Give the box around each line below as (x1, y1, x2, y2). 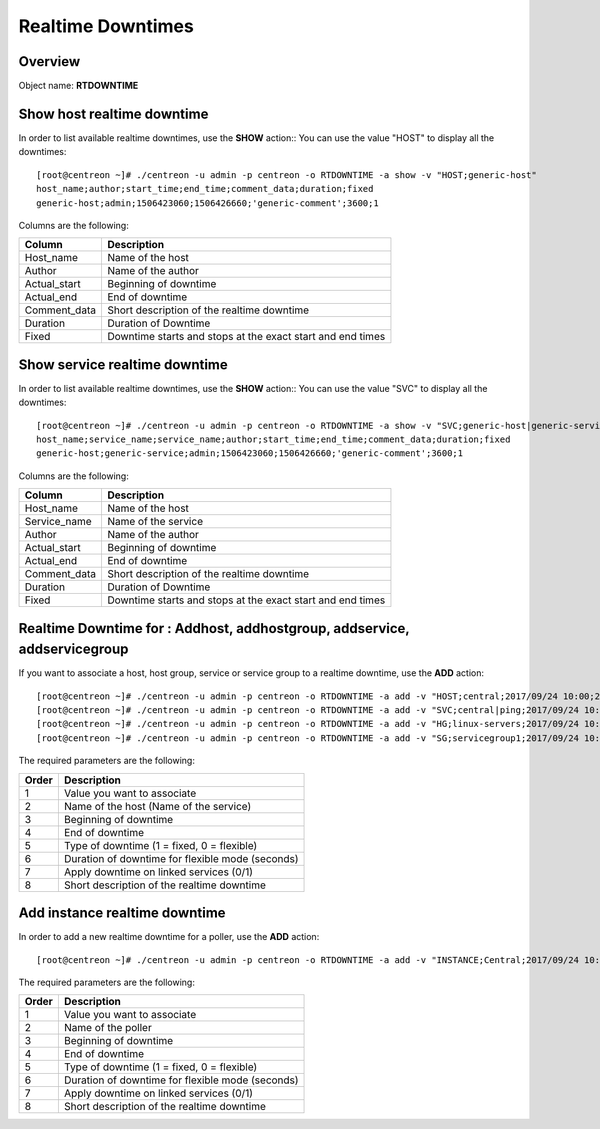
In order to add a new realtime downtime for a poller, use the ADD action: (18, 931, 320, 943)
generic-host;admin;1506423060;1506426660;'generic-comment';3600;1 (36, 197, 379, 209)
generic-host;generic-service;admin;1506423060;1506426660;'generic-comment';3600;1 (36, 448, 464, 459)
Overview (18, 53, 81, 70)
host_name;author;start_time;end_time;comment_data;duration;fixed (36, 183, 374, 195)
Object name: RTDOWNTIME (18, 80, 139, 92)
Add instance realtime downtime (18, 905, 226, 922)
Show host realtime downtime (18, 105, 209, 122)
